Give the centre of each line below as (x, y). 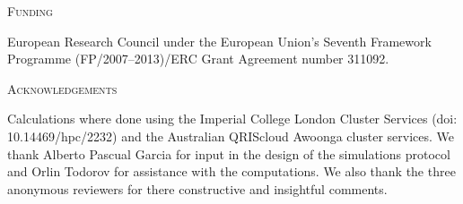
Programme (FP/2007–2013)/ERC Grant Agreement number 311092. (198, 59)
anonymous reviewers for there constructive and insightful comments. (197, 188)
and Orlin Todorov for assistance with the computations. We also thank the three (231, 171)
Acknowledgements (62, 88)
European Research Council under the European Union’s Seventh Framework (219, 41)
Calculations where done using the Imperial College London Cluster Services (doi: (232, 119)
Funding (30, 11)
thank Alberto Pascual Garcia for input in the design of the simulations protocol (229, 153)
